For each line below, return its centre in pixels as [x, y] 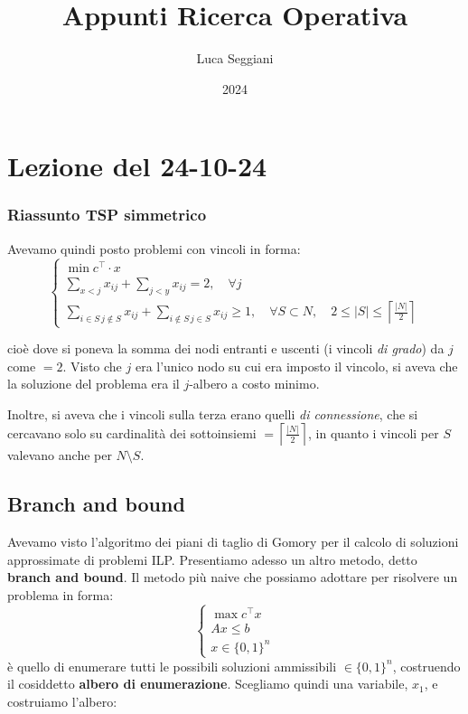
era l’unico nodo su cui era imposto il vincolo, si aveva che [296, 366]
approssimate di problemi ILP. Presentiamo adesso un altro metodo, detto [212, 559]
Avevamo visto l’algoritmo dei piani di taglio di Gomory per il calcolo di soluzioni [233, 542]
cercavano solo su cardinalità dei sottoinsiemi [132, 432]
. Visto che [92, 366]
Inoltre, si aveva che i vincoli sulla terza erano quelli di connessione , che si [213, 413]
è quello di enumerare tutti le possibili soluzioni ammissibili [172, 666]
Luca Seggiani [235, 58]
